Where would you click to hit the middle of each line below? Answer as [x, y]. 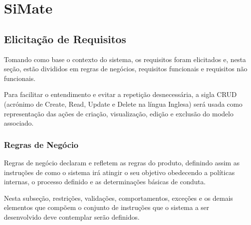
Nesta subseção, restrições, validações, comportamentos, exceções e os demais [118, 198]
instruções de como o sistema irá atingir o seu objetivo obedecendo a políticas [119, 172]
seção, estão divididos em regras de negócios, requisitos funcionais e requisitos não [126, 69]
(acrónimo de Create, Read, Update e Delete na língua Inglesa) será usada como [123, 104]
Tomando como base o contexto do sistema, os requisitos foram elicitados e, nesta [125, 59]
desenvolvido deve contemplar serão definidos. [72, 217]
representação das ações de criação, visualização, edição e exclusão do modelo [119, 113]
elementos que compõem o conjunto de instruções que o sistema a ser [107, 207]
